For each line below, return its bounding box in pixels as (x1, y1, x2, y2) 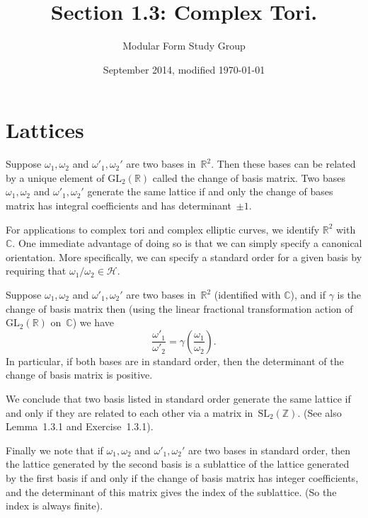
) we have (72, 315, 114, 330)
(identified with (214, 287, 281, 301)
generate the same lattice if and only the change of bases (87, 184, 333, 199)
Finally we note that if (6, 442, 103, 457)
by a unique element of (6, 170, 105, 185)
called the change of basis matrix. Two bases (152, 170, 345, 185)
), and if (290, 287, 326, 301)
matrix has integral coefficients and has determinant (6, 198, 231, 213)
